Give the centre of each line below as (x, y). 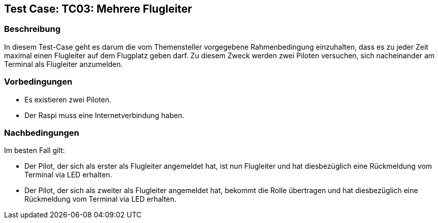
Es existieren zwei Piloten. (68, 99)
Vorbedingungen (38, 82)
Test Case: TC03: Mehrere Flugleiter (98, 9)
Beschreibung (33, 29)
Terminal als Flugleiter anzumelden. (64, 64)
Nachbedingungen (42, 133)
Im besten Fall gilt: (35, 151)
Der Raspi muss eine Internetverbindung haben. (104, 115)
